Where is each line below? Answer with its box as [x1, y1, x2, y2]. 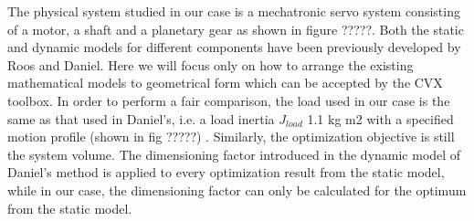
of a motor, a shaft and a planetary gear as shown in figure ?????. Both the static [7, 19, 464, 38]
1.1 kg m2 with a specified [307, 109, 454, 128]
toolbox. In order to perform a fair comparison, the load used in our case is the [7, 90, 450, 110]
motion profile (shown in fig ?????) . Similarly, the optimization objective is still [7, 127, 455, 146]
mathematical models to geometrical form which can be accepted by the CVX [7, 73, 443, 92]
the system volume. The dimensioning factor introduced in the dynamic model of [7, 144, 461, 163]
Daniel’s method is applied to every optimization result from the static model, [7, 163, 445, 182]
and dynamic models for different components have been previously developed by [7, 37, 461, 57]
